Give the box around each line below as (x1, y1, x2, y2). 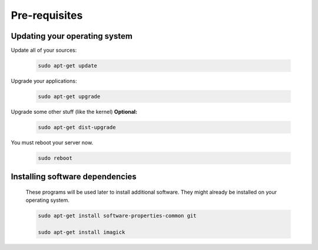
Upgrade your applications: (11, 77, 77, 85)
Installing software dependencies (11, 172, 137, 182)
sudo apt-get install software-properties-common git (38, 212, 197, 219)
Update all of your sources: (11, 47, 77, 54)
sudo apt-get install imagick (38, 229, 125, 236)
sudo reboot (38, 154, 73, 161)
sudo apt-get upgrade (38, 93, 101, 100)
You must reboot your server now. (11, 138, 94, 146)
